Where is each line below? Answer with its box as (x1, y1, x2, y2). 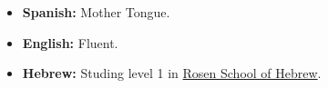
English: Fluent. (22, 33, 118, 52)
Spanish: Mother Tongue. (22, 3, 170, 21)
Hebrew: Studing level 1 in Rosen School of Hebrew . (22, 64, 322, 83)
